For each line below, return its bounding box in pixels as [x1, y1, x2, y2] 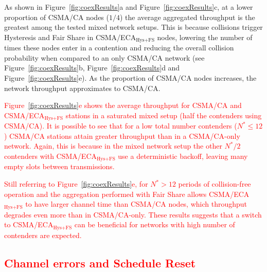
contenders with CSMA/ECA [4, 151, 97, 161]
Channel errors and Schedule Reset [4, 255, 196, 270]
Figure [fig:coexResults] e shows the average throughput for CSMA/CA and [4, 100, 242, 111]
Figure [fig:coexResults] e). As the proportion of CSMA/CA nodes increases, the [4, 72, 257, 83]
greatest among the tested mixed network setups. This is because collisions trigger [4, 22, 263, 32]
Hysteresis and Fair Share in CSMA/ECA [4, 31, 136, 42]
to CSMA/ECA [4, 219, 54, 230]
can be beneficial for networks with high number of [74, 219, 235, 230]
